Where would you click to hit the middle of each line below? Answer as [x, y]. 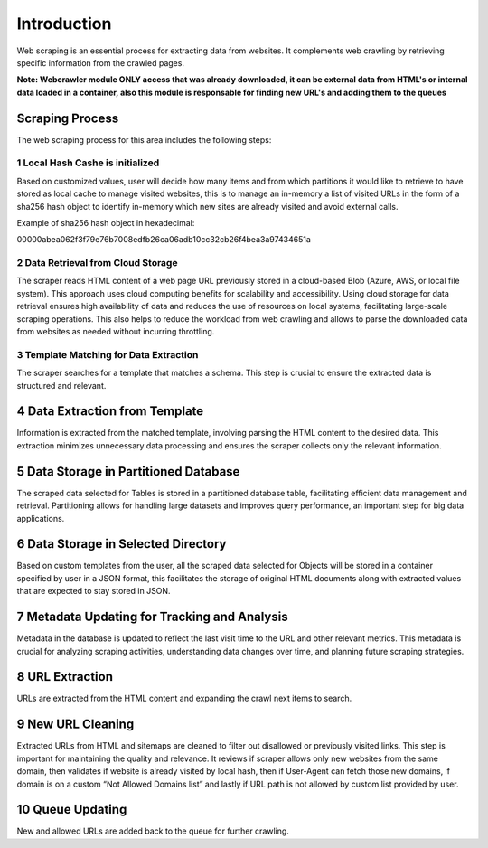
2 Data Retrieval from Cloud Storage [97, 263]
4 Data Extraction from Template [110, 411]
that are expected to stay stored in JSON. [94, 591]
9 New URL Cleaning [75, 725]
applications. [41, 518]
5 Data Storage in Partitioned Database [128, 471]
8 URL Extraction [65, 677]
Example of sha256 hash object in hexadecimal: [106, 222]
